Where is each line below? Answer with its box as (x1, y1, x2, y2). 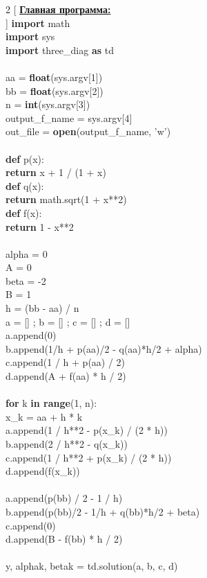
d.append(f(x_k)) (6, 464, 80, 478)
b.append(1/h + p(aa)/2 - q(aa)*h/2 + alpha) (6, 341, 202, 356)
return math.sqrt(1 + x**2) (6, 192, 127, 207)
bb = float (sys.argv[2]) (6, 83, 103, 98)
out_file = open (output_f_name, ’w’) (6, 124, 171, 139)
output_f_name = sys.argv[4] (6, 110, 132, 125)
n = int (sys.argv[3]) (6, 97, 90, 112)
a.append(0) (6, 328, 57, 342)
